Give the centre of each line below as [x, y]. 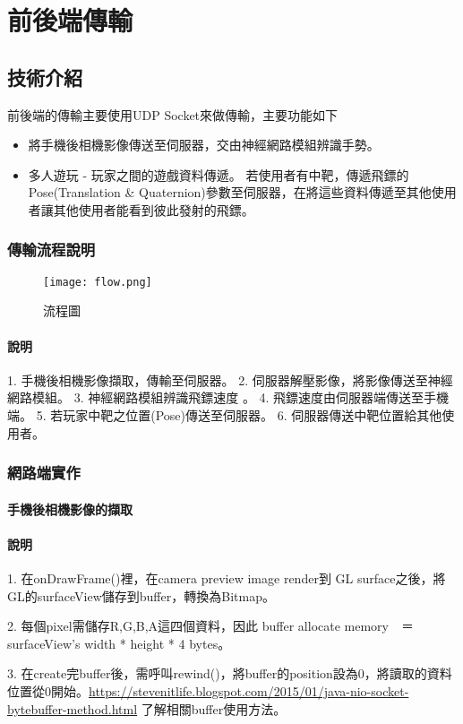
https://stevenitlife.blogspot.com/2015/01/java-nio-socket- [249, 690]
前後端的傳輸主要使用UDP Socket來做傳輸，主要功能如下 [173, 114]
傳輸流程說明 [51, 250]
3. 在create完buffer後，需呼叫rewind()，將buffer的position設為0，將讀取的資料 [230, 673]
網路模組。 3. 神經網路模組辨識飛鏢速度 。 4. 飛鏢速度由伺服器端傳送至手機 [228, 397]
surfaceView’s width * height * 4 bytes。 [119, 643]
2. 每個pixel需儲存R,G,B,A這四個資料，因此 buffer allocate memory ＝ [211, 626]
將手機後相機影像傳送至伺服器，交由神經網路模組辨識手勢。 [204, 145]
